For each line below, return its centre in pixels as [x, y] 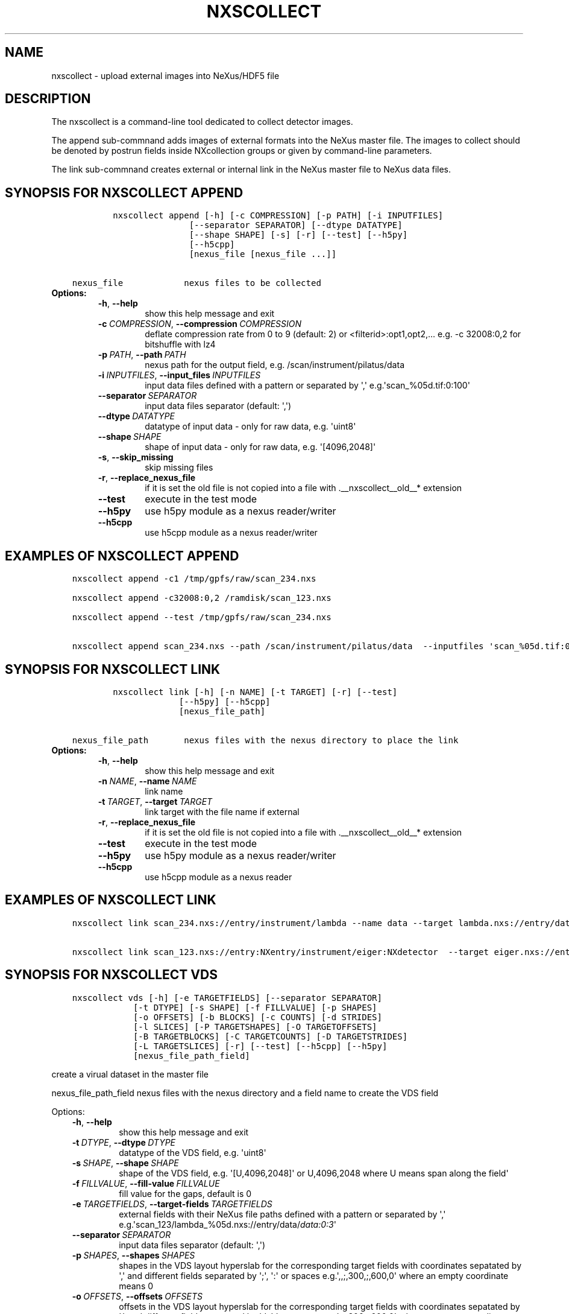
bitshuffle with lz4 [180, 344]
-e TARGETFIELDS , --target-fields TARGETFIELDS [172, 1204]
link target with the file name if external [222, 811]
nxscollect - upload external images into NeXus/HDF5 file [165, 75]
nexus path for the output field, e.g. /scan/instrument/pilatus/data [275, 365]
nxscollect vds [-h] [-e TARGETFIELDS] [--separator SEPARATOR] [227, 998]
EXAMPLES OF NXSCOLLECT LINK [111, 900]
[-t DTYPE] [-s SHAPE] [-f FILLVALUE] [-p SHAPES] [255, 1007]
